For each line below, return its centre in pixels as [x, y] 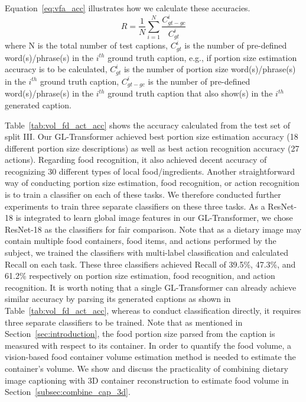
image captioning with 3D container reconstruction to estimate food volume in [147, 380]
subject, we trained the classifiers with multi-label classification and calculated [147, 253]
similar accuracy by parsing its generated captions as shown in [118, 299]
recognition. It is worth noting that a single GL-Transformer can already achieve [151, 287]
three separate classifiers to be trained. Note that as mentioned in [124, 322]
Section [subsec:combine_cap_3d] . [68, 392]
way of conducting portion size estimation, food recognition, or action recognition [152, 183]
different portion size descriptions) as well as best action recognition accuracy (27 [152, 148]
